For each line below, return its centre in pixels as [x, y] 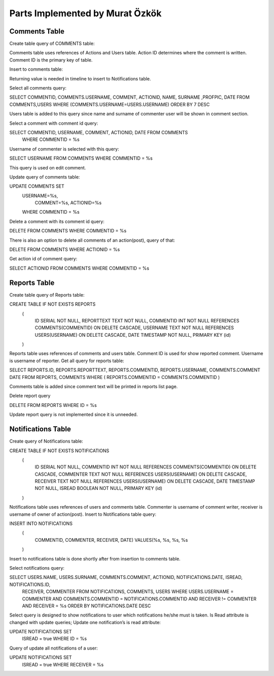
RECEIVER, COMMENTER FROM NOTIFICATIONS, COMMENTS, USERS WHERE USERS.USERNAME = [128, 592]
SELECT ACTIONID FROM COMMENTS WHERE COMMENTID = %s [79, 268]
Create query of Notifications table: [46, 441]
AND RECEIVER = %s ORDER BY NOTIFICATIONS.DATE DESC [87, 606]
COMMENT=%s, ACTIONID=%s [68, 203]
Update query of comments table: [45, 177]
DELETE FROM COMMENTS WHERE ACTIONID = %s [65, 250]
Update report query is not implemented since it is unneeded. [74, 415]
